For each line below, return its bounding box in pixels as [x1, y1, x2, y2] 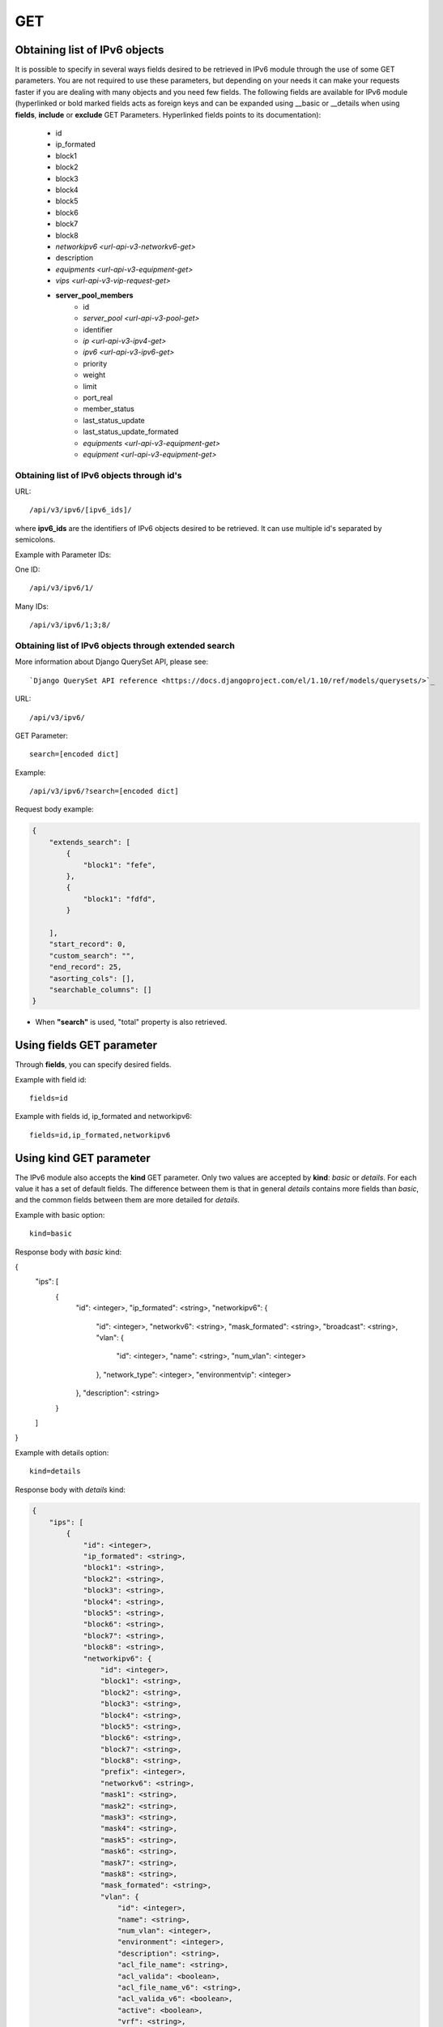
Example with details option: [15, 1447, 109, 1457]
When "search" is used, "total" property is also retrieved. [35, 1018, 228, 1027]
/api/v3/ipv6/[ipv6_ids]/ [29, 505, 133, 515]
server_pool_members [55, 290, 134, 300]
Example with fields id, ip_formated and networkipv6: [15, 1112, 192, 1121]
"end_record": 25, [49, 962, 122, 972]
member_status [83, 404, 135, 414]
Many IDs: [15, 601, 49, 611]
